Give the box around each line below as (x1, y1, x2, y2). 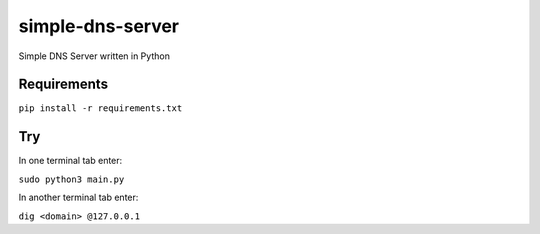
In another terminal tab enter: (18, 191, 139, 204)
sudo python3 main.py (18, 173, 125, 185)
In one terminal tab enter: (18, 155, 123, 167)
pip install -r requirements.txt (18, 103, 183, 114)
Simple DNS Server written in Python (18, 50, 170, 62)
